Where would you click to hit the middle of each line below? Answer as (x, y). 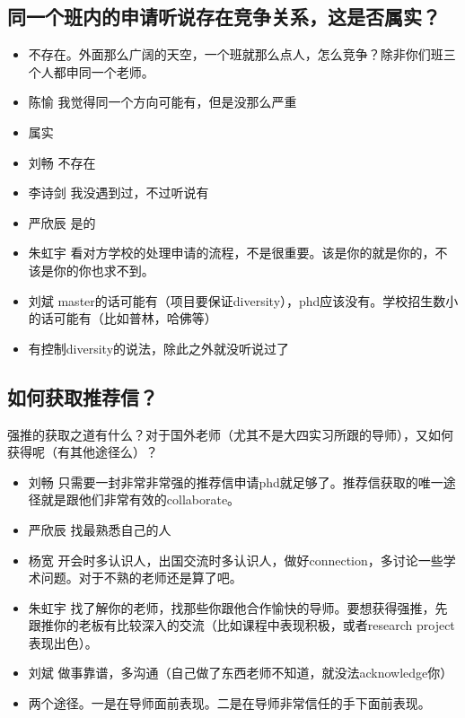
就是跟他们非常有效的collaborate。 (140, 499)
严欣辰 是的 (62, 222)
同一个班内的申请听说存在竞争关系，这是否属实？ (224, 17)
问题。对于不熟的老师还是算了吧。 (141, 578)
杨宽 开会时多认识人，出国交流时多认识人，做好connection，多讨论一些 (236, 560)
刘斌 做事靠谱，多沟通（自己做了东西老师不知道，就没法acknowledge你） (241, 673)
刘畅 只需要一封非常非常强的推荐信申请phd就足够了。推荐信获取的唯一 (236, 482)
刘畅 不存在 (62, 162)
